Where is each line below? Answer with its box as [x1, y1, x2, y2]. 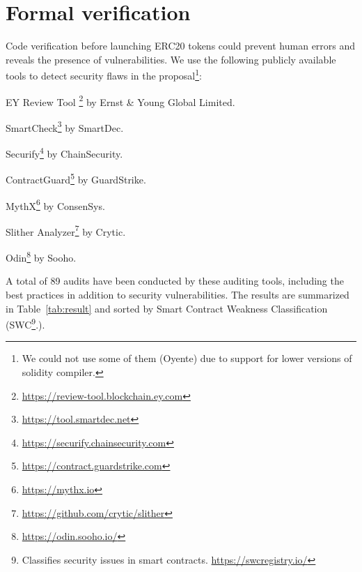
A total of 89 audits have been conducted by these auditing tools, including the [6, 273, 344, 288]
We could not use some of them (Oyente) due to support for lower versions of [22, 351, 352, 366]
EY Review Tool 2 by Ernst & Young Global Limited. [6, 92, 235, 109]
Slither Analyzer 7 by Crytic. [6, 222, 126, 239]
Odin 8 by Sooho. [6, 248, 77, 264]
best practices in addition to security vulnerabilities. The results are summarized [6, 287, 349, 301]
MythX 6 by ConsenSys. [6, 196, 105, 213]
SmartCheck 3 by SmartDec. [6, 118, 124, 135]
